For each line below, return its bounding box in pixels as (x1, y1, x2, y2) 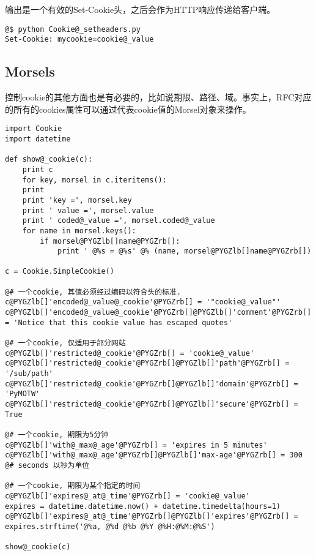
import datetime (5, 134, 71, 143)
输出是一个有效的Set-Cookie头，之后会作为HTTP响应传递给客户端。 (5, 3, 276, 15)
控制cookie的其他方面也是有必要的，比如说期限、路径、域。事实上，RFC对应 (5, 91, 312, 103)
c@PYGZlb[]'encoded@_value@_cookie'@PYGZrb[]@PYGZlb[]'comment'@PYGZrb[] (5, 308, 312, 317)
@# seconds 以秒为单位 (5, 460, 90, 470)
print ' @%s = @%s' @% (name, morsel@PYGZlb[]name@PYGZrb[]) (57, 247, 312, 256)
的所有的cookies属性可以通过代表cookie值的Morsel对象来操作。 (5, 102, 251, 115)
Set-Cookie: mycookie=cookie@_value (5, 35, 154, 44)
